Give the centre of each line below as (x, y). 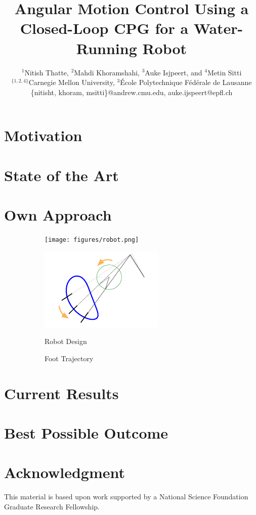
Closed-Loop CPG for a (104, 28)
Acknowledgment (65, 472)
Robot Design (66, 341)
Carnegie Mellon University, (72, 82)
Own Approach (58, 215)
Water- (218, 28)
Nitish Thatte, (47, 72)
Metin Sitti (224, 72)
